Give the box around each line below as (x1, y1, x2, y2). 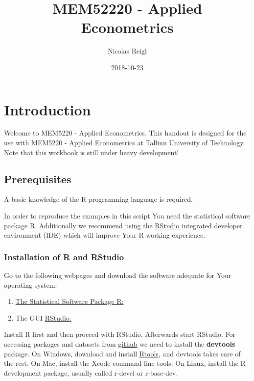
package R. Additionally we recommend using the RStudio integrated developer (4, 220, 243, 230)
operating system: (4, 279, 57, 290)
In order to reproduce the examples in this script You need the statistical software (4, 211, 251, 221)
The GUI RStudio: (15, 312, 71, 323)
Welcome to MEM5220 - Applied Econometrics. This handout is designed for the (4, 128, 247, 138)
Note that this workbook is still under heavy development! (4, 147, 179, 157)
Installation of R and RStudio (4, 250, 124, 263)
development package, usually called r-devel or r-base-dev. (4, 367, 178, 378)
